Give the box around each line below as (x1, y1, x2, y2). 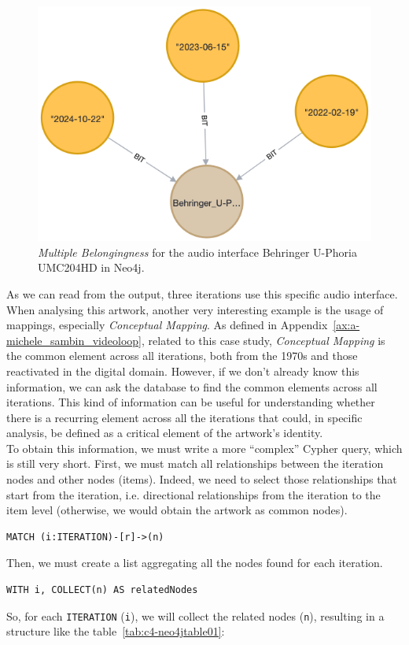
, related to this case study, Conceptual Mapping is (141, 332, 385, 348)
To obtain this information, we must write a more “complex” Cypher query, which (6, 439, 403, 456)
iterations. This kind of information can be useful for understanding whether (6, 394, 375, 410)
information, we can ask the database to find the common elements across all (6, 378, 378, 395)
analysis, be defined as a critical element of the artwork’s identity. (6, 424, 323, 441)
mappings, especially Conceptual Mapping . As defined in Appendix (6, 317, 328, 333)
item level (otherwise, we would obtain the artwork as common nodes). (6, 502, 348, 518)
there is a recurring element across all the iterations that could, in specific (6, 409, 363, 425)
